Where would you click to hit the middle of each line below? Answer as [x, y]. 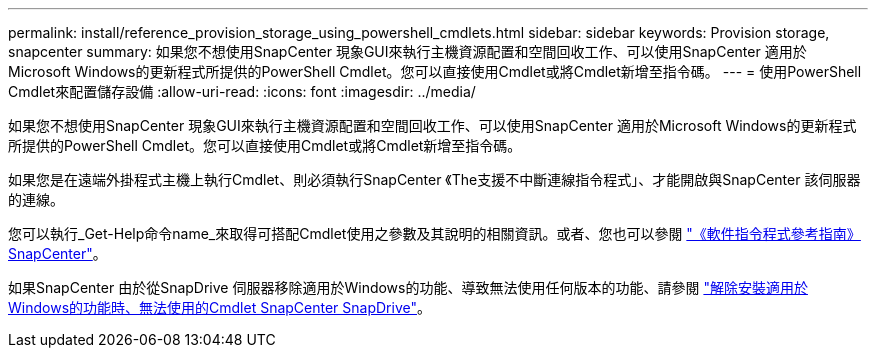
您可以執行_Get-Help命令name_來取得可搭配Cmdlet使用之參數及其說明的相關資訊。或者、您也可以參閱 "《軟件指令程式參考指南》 [434, 233]
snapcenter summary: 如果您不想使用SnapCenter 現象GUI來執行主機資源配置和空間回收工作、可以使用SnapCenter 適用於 [407, 51]
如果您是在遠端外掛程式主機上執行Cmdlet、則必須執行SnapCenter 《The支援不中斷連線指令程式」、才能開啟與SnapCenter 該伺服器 [434, 179]
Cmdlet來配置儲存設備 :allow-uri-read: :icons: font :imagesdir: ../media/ [242, 91]
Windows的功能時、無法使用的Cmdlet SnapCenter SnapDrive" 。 [219, 307]
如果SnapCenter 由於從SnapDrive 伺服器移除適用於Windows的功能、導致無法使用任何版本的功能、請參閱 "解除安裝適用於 [408, 287]
